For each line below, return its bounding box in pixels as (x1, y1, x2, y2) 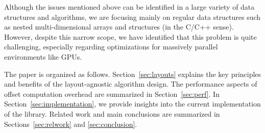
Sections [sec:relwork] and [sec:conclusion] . (4, 118, 137, 129)
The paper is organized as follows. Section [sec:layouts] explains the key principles (4, 68, 261, 79)
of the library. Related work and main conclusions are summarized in (4, 108, 220, 119)
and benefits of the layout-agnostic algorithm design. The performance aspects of (4, 78, 257, 89)
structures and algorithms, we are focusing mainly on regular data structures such (4, 11, 261, 22)
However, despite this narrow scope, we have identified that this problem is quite (4, 31, 257, 42)
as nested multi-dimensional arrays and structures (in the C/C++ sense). (4, 21, 234, 32)
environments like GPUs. (4, 51, 82, 62)
